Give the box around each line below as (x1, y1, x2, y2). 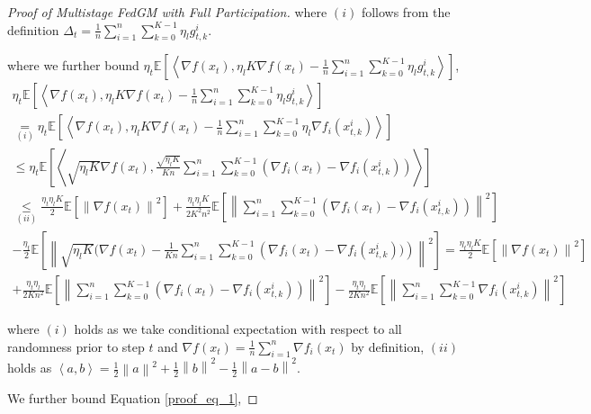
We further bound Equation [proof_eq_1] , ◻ (7, 389, 258, 408)
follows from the (361, 3, 451, 21)
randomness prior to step (7, 337, 145, 355)
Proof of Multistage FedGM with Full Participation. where (7, 3, 327, 21)
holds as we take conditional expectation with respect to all (74, 319, 402, 338)
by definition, (351, 337, 425, 355)
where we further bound (7, 56, 139, 75)
